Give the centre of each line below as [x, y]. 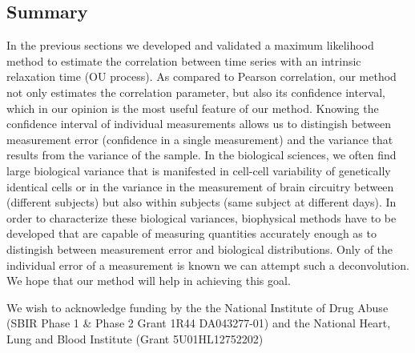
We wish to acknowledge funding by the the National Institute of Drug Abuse [197, 307]
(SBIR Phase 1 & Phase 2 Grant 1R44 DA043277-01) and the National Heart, [199, 323]
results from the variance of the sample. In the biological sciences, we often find [201, 155]
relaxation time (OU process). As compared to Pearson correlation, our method [201, 76]
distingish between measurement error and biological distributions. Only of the [200, 249]
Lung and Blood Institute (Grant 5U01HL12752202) [135, 338]
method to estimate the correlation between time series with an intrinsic [184, 60]
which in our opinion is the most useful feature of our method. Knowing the [193, 108]
